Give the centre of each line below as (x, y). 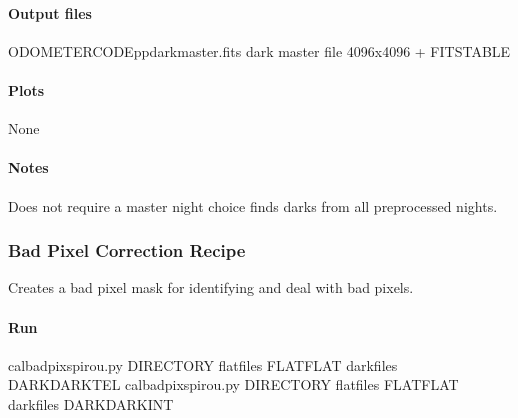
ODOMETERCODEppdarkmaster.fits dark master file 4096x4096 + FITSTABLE (259, 50)
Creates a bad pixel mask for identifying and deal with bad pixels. (211, 287)
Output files (50, 12)
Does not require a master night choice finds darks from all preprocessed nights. (253, 205)
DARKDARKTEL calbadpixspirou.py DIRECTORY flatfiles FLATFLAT (233, 384)
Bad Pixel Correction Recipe (127, 250)
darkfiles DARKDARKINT (91, 403)
